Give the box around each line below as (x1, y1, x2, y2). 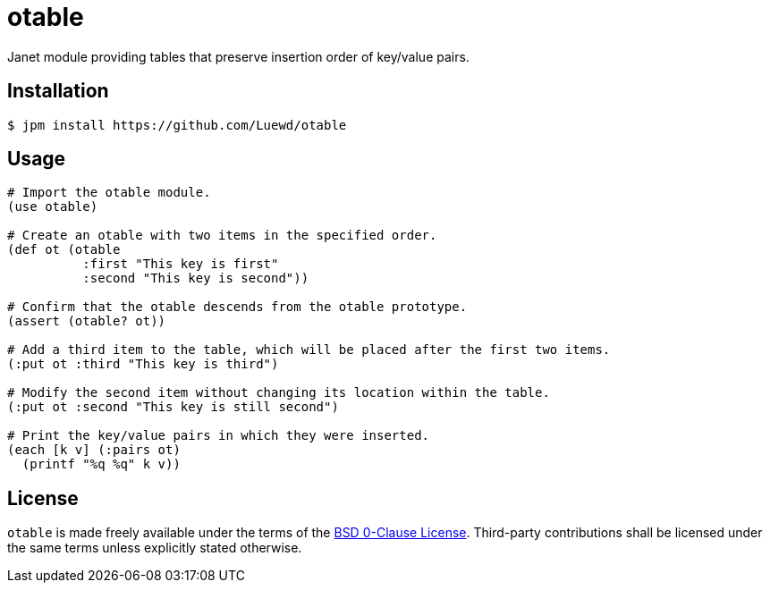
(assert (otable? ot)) (7, 314, 166, 329)
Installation (7, 80, 109, 103)
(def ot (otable (7, 242, 121, 257)
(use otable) (7, 199, 98, 215)
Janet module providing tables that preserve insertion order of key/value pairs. (7, 48, 470, 64)
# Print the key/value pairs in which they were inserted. (7, 428, 430, 443)
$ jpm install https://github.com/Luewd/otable (7, 117, 347, 132)
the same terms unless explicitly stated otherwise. (7, 540, 302, 556)
